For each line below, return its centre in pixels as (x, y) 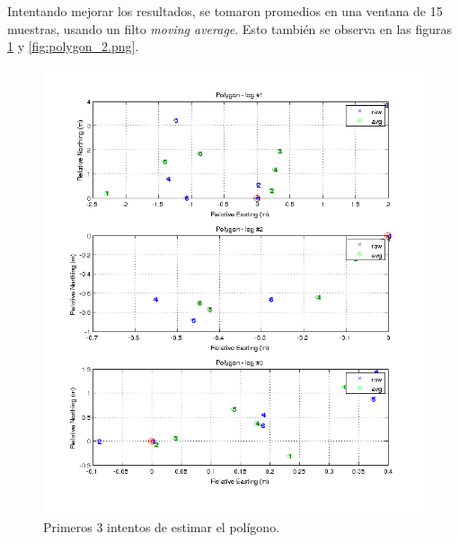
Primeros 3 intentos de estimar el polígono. (162, 526)
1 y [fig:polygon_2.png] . (73, 46)
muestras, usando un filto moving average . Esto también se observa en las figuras (230, 28)
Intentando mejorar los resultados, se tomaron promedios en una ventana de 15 (225, 11)
